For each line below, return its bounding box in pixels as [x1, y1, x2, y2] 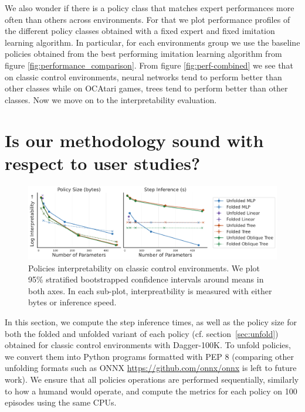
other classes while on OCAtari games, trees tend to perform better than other [5, 82, 288, 94]
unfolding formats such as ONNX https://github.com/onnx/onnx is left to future [5, 362, 297, 374]
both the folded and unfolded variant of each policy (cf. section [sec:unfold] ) [5, 327, 279, 339]
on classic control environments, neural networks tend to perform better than [5, 70, 282, 83]
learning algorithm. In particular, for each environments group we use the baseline [5, 36, 300, 48]
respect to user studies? [5, 151, 201, 175]
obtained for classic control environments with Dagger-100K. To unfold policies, [5, 339, 291, 351]
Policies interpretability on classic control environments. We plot [28, 261, 260, 274]
